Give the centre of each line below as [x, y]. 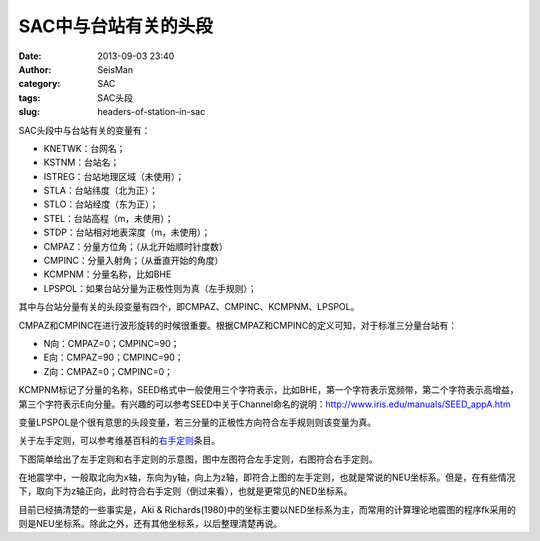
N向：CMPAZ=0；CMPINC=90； [111, 343]
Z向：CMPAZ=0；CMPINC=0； [108, 371]
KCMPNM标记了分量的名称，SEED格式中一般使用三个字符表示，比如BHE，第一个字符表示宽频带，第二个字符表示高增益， [268, 390]
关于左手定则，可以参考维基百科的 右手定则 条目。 [119, 441]
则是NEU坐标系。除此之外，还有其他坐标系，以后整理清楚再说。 [150, 524]
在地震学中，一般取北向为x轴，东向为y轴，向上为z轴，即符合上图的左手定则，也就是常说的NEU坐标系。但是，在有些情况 [267, 477]
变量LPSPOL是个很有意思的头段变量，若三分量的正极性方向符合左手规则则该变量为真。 [197, 422]
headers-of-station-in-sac [151, 112]
